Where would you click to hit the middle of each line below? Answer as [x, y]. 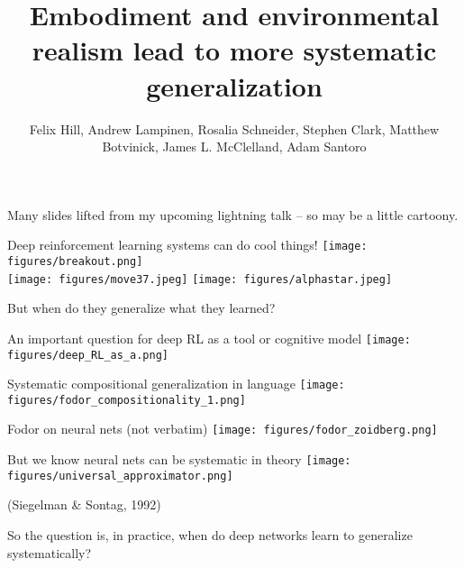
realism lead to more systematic [234, 50]
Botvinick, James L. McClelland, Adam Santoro [234, 147]
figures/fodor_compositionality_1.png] [127, 400]
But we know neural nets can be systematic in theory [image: [179, 459]
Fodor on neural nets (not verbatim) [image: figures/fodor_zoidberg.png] [223, 429]
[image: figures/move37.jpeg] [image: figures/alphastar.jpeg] [200, 279]
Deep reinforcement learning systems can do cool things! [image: [187, 245]
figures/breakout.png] [75, 261]
